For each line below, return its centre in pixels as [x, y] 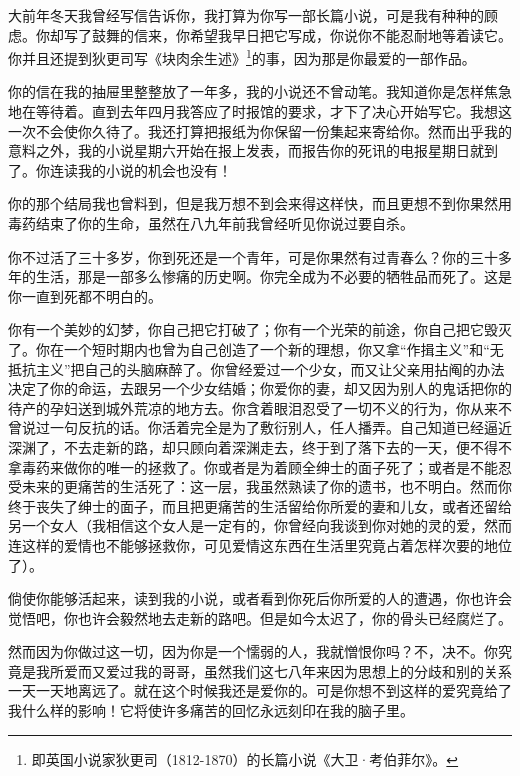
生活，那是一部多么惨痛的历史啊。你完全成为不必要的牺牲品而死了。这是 [273, 276]
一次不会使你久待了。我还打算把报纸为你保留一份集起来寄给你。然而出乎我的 [260, 130]
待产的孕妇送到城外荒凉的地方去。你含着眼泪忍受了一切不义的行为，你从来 [253, 407]
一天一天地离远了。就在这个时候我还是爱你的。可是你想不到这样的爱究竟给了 [260, 690]
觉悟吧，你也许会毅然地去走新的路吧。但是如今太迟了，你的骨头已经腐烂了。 [260, 617]
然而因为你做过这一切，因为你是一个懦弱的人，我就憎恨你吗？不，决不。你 [253, 651]
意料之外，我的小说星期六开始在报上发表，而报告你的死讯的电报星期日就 [246, 150]
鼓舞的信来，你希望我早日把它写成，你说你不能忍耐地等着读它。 [301, 34]
